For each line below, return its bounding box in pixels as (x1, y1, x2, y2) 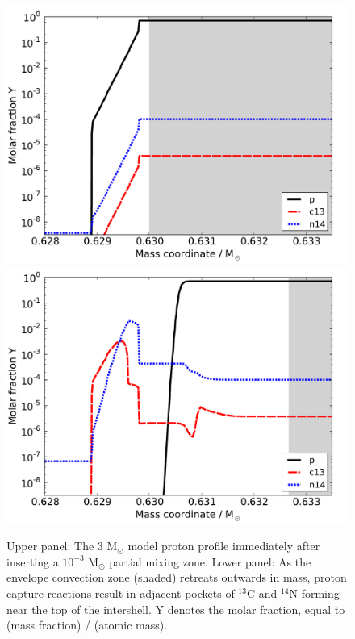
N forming (289, 584, 340, 601)
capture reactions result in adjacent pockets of (6, 584, 235, 601)
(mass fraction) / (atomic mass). (6, 616, 168, 633)
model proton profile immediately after (127, 537, 320, 554)
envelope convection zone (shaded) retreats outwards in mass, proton (6, 569, 347, 586)
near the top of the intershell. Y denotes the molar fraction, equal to (6, 600, 345, 617)
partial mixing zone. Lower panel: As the (109, 553, 311, 570)
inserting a (6, 553, 59, 570)
